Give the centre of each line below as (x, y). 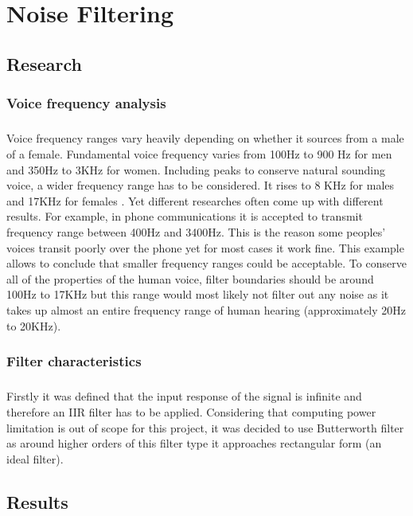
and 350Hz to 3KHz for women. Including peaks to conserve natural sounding (196, 169)
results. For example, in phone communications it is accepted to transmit (185, 216)
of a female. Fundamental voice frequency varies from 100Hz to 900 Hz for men (199, 153)
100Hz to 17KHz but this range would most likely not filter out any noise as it (198, 294)
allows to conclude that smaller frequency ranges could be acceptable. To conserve (206, 263)
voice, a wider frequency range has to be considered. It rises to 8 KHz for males (201, 185)
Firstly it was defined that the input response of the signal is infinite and (184, 396)
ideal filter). (35, 458)
